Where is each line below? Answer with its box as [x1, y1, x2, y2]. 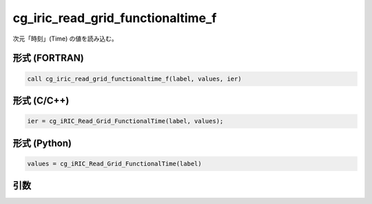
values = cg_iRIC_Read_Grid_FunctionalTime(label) [27, 159, 203, 167]
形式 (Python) [12, 137, 72, 149]
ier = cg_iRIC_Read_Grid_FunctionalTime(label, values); [27, 117, 224, 125]
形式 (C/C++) [12, 94, 70, 106]
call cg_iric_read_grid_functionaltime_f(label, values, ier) [27, 74, 242, 83]
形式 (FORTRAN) [12, 52, 84, 64]
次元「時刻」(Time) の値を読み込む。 [12, 34, 118, 43]
